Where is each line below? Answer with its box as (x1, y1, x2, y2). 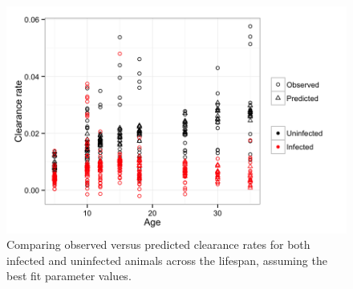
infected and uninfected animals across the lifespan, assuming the (6, 251, 327, 268)
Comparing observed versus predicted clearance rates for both (6, 236, 310, 253)
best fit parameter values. (6, 267, 132, 284)
